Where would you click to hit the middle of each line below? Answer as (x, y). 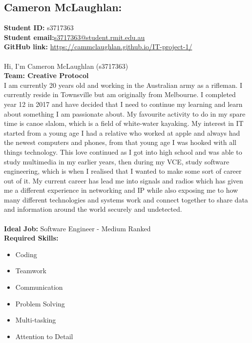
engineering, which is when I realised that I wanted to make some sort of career (123, 171)
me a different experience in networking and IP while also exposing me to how (121, 190)
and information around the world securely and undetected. (93, 209)
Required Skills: (31, 238)
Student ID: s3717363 (39, 28)
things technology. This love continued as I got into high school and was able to (123, 151)
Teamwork (31, 271)
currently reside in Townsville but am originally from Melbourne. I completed (120, 94)
